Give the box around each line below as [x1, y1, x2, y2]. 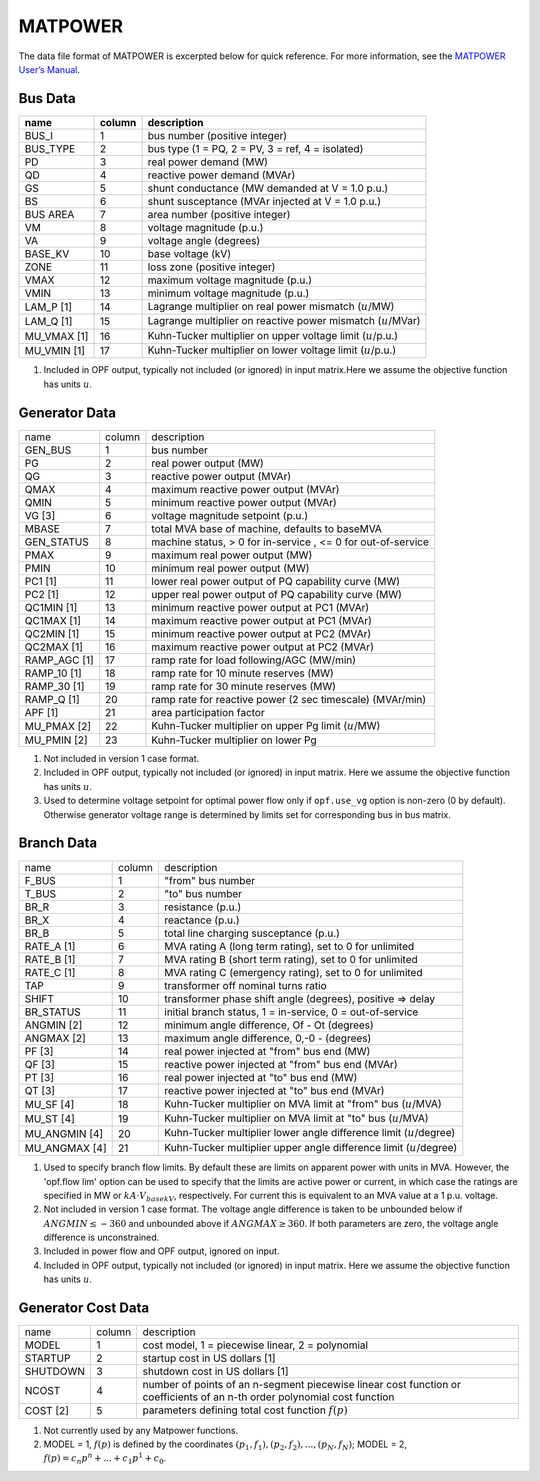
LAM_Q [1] [24, 315, 73, 329]
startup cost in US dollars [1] [142, 1351, 276, 1365]
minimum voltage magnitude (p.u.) [147, 286, 310, 300]
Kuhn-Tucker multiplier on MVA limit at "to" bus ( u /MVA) [164, 1111, 429, 1125]
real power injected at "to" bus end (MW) [164, 1070, 358, 1084]
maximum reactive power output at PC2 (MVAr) [151, 640, 374, 654]
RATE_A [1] [24, 939, 76, 953]
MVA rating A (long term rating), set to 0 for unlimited [164, 939, 415, 953]
